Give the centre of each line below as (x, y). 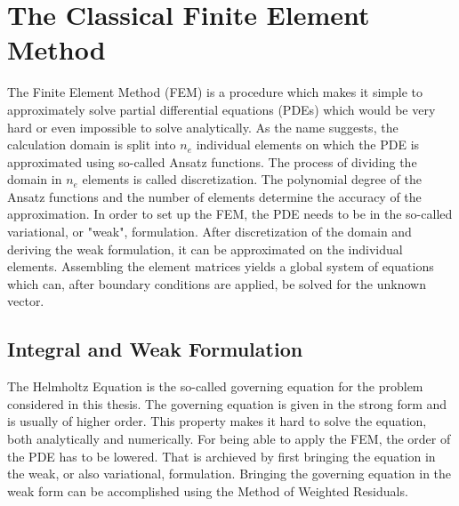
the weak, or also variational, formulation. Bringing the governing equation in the (229, 474)
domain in (35, 179)
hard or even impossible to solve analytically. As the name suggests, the (203, 127)
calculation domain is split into (92, 145)
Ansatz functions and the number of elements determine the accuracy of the (214, 196)
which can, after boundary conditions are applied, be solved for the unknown (217, 283)
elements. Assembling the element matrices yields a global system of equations (221, 266)
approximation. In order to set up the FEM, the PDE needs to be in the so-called (230, 214)
